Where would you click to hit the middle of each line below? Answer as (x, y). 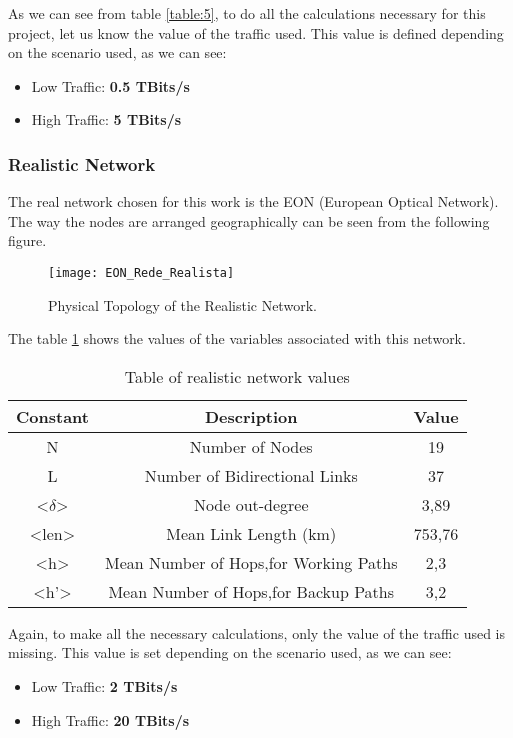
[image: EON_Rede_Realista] (141, 272)
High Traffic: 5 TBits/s (106, 119)
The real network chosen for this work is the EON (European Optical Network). (253, 201)
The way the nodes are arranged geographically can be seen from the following (249, 220)
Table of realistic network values (237, 376)
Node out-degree (251, 504)
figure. (27, 240)
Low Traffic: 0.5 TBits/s (110, 85)
